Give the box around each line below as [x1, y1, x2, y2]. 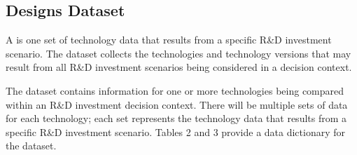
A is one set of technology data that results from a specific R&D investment [6, 32, 332, 47]
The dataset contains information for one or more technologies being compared [6, 83, 344, 97]
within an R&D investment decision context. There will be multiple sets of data [6, 97, 348, 112]
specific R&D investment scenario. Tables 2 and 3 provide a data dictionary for [6, 124, 346, 139]
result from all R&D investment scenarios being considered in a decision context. [6, 60, 352, 74]
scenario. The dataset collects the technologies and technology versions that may [6, 46, 351, 60]
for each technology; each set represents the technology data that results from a [6, 111, 347, 126]
